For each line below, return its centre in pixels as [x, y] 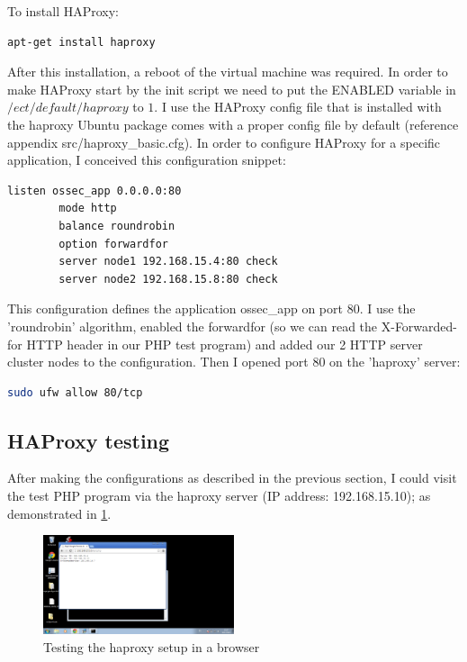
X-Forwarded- [419, 326]
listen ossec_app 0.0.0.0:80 [94, 190]
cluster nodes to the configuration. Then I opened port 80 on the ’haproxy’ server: [234, 362]
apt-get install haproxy [81, 42]
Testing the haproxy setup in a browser [152, 646]
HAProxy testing [89, 440]
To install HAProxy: [63, 11]
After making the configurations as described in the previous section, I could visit [232, 478]
